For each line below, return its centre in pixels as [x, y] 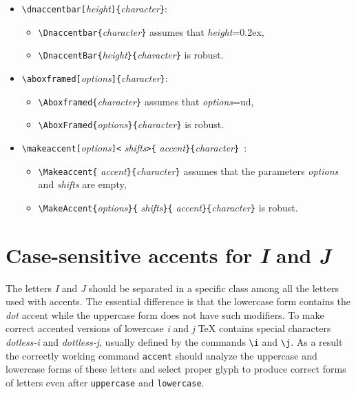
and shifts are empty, [82, 184]
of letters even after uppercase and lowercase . [105, 382]
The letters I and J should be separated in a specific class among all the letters [172, 288]
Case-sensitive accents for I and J [168, 255]
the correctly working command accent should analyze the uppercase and [161, 355]
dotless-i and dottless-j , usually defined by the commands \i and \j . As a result [174, 342]
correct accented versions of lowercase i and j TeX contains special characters [168, 328]
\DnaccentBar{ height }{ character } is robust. [131, 55]
